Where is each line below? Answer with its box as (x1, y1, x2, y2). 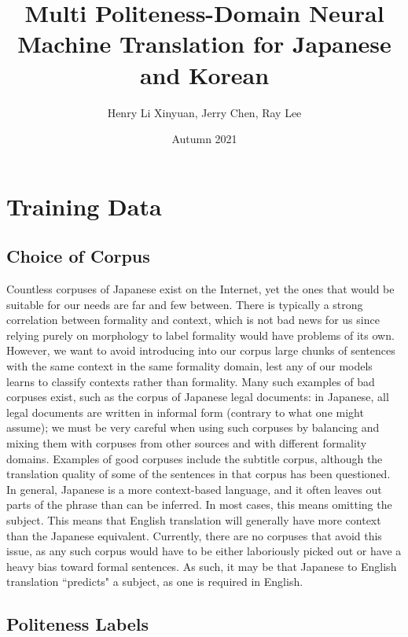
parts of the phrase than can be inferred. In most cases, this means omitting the (6, 496, 392, 513)
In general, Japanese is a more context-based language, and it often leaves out (6, 481, 382, 497)
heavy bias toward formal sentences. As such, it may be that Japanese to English (6, 558, 397, 574)
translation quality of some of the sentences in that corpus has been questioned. (6, 466, 391, 482)
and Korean (139, 58, 270, 90)
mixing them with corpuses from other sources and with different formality (6, 435, 367, 451)
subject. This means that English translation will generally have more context (6, 511, 381, 528)
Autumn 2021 (171, 131, 237, 147)
